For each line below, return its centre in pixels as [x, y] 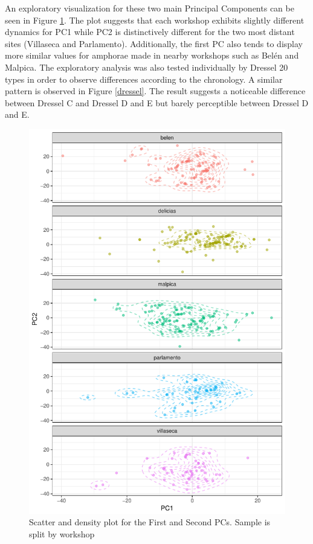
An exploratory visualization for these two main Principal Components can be [150, 8]
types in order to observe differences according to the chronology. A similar [144, 79]
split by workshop [62, 533]
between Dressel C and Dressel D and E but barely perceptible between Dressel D [157, 102]
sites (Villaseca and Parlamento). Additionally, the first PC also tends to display [154, 43]
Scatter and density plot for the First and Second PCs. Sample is [150, 522]
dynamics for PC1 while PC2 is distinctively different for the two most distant [150, 32]
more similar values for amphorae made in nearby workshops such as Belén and [152, 55]
